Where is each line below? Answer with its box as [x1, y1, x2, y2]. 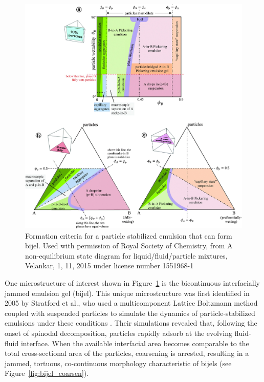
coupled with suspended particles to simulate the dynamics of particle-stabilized [5, 307, 255, 318]
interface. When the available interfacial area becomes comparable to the [20, 337, 249, 348]
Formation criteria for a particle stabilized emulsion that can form [25, 230, 232, 241]
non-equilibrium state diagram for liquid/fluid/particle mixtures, [25, 250, 228, 261]
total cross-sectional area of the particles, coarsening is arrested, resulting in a [5, 348, 249, 358]
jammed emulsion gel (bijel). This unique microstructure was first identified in [5, 287, 250, 298]
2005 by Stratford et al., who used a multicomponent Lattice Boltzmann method [5, 298, 258, 308]
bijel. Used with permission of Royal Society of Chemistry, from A [25, 240, 233, 251]
